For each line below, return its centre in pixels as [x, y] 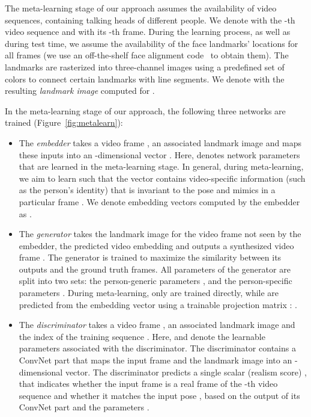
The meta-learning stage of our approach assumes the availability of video [141, 8]
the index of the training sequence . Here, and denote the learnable [142, 336]
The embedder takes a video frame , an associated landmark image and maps [160, 142]
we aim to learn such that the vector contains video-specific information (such [162, 178]
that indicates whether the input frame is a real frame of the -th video [148, 384]
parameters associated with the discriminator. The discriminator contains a [157, 348]
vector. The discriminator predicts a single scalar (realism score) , [186, 372]
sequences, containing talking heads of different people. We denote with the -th [150, 20]
